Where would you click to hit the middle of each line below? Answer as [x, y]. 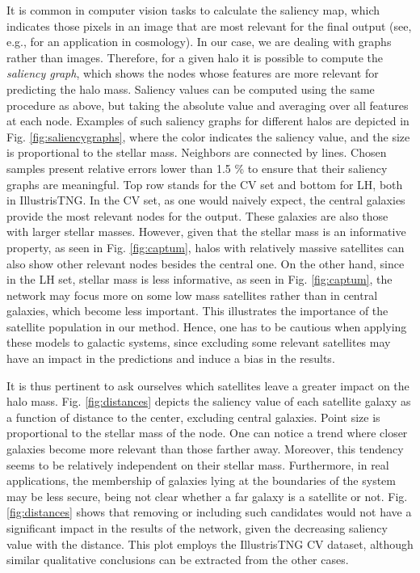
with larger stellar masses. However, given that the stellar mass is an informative [206, 232]
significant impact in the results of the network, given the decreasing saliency [197, 528]
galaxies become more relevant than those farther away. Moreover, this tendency [205, 449]
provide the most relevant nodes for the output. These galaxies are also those [197, 215]
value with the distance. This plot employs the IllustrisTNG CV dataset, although [210, 544]
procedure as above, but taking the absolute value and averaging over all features [208, 105]
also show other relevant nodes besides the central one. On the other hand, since [206, 263]
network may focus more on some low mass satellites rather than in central [192, 295]
